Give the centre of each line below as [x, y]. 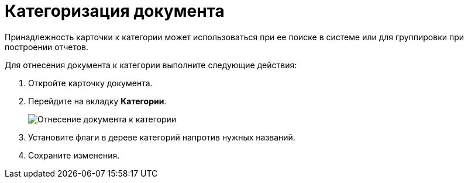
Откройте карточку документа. [90, 83]
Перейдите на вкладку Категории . [97, 101]
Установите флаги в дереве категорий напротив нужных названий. [162, 137]
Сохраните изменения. [74, 155]
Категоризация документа [115, 11]
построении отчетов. [47, 47]
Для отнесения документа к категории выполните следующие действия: [151, 65]
